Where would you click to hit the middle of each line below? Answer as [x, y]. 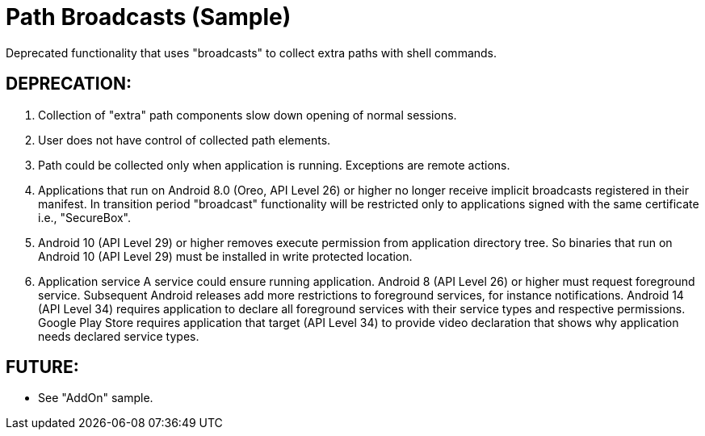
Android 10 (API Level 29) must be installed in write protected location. [225, 256]
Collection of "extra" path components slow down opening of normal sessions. [248, 115]
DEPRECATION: [69, 84]
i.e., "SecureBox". [85, 217]
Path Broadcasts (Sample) [149, 17]
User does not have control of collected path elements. [185, 140]
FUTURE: [42, 367]
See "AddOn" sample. [96, 398]
